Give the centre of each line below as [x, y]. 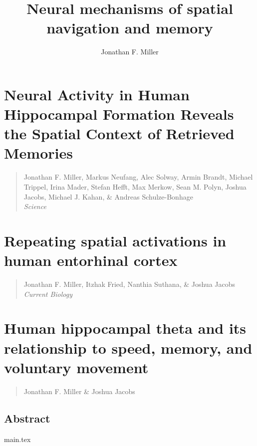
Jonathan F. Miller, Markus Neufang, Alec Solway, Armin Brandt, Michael [138, 177]
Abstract [27, 418]
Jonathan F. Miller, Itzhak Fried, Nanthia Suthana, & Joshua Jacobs [129, 284]
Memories [38, 153]
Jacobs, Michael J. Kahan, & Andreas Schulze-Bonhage [108, 196]
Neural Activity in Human [97, 94]
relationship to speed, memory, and [128, 347]
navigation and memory [130, 28]
